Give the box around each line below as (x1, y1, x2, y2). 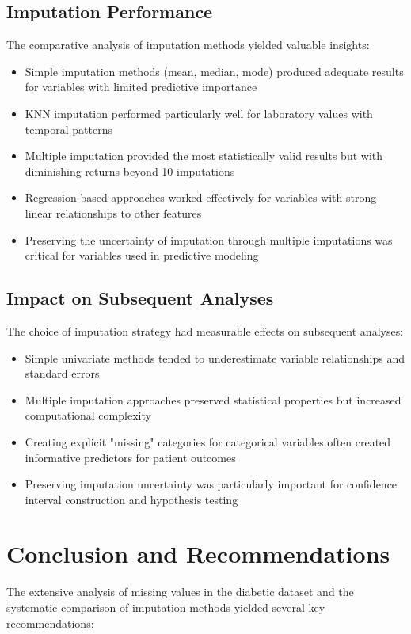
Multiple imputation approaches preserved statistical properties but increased (25, 391, 401, 408)
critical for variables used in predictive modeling (25, 247, 259, 264)
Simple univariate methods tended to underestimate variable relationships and (25, 349, 405, 366)
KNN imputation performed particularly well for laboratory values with (25, 104, 373, 121)
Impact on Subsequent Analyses (6, 286, 274, 310)
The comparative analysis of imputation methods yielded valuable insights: (6, 36, 370, 53)
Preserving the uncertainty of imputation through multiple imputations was (25, 231, 393, 248)
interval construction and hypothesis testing (25, 491, 238, 507)
